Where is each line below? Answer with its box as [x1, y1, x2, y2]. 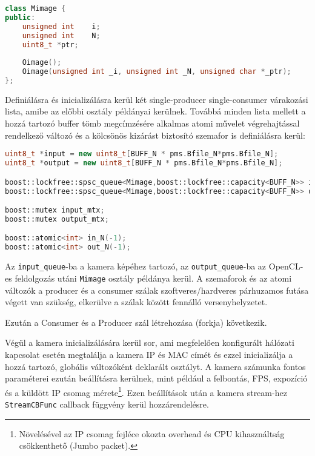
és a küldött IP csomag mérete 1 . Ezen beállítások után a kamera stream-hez [5, 384, 287, 398]
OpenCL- [268, 260, 303, 273]
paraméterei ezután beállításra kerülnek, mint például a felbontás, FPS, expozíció [5, 372, 308, 385]
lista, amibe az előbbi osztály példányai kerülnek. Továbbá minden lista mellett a [5, 105, 306, 117]
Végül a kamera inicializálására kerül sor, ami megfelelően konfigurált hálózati [5, 336, 294, 349]
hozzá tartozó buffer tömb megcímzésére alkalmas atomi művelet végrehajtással [5, 117, 300, 130]
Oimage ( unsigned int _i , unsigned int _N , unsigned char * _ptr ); [22, 67, 291, 76]
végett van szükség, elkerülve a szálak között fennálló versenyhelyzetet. [5, 296, 268, 308]
